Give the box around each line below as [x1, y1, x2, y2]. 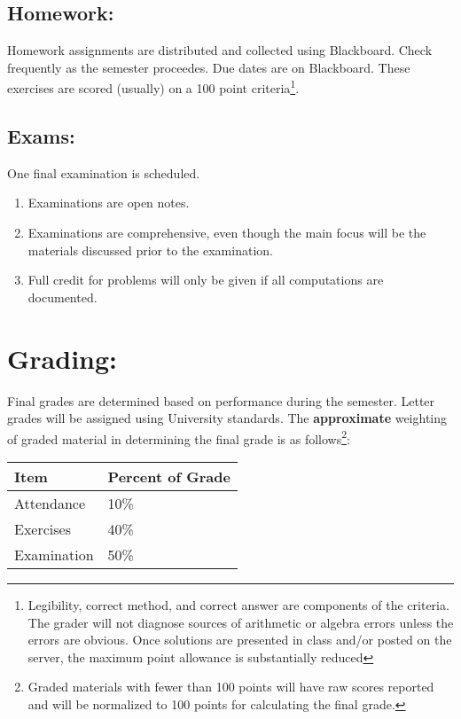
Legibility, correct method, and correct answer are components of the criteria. [27, 595, 449, 613]
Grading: [7, 340, 117, 376]
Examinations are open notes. [27, 193, 190, 212]
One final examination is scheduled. [7, 163, 200, 182]
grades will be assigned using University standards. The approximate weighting [7, 409, 448, 427]
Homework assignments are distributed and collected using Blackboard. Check [7, 41, 433, 59]
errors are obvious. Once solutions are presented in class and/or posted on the [27, 630, 452, 649]
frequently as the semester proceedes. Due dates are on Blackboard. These [7, 58, 410, 76]
